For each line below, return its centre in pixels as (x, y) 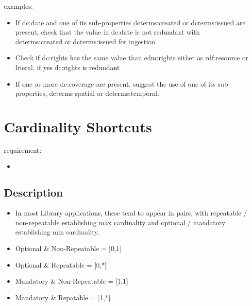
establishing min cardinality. (57, 232)
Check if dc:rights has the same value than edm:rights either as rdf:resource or (132, 58)
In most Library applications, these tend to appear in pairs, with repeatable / (131, 213)
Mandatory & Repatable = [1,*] (63, 297)
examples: (18, 6)
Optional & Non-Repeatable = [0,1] (68, 248)
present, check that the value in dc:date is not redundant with (108, 32)
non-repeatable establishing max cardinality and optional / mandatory (120, 222)
